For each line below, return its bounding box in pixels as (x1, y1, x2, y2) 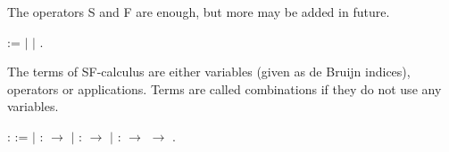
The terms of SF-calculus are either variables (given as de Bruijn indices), (7, 62, 411, 81)
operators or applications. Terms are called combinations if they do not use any (7, 79, 442, 98)
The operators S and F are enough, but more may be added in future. (7, 3, 390, 20)
